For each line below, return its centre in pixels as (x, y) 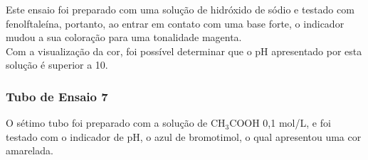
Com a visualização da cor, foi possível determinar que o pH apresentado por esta (184, 51)
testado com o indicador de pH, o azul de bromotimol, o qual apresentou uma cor (184, 136)
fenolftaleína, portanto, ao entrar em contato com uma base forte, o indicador (175, 23)
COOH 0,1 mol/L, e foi (280, 123)
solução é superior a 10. (57, 65)
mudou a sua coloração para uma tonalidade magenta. (124, 37)
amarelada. (30, 150)
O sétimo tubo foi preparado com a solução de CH (116, 123)
